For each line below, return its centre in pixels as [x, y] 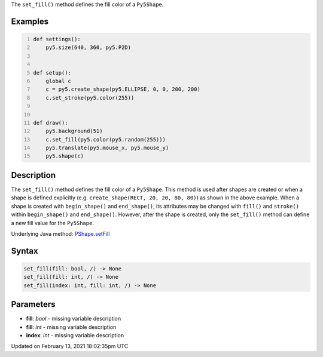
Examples [30, 21]
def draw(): [51, 123]
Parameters [33, 304]
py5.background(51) [74, 131]
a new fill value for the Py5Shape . [52, 223]
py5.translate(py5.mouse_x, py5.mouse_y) [107, 148]
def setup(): [52, 73]
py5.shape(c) [65, 156]
